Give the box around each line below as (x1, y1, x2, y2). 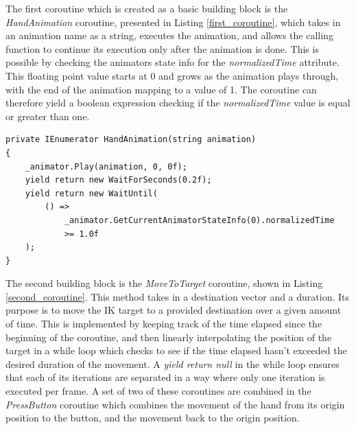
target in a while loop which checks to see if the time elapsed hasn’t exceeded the (5, 343, 347, 358)
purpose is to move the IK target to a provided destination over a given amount (5, 303, 342, 317)
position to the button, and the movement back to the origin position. (5, 410, 300, 425)
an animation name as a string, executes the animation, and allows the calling (5, 28, 333, 43)
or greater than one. (5, 108, 90, 123)
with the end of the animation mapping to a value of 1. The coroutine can (5, 82, 317, 96)
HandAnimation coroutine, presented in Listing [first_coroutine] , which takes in (5, 14, 341, 29)
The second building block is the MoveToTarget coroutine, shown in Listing (5, 276, 323, 290)
